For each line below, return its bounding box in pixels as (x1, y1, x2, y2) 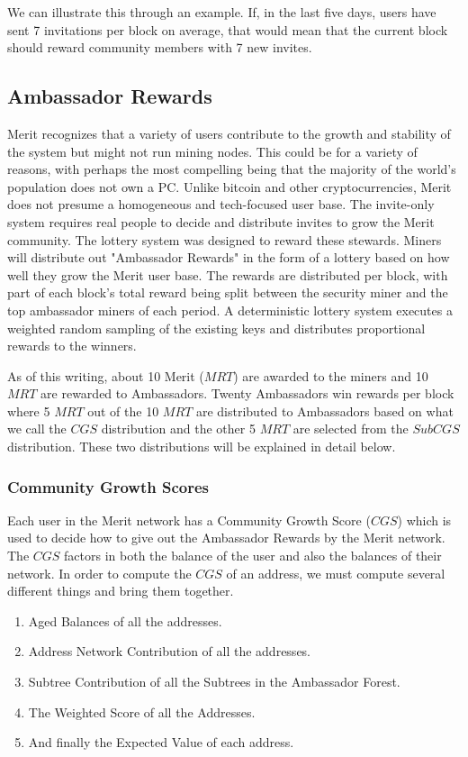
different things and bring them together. (7, 581, 234, 600)
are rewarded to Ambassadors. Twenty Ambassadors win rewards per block (40, 384, 454, 403)
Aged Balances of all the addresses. (28, 611, 222, 630)
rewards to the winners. (7, 336, 137, 355)
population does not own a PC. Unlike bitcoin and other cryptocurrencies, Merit (7, 177, 452, 196)
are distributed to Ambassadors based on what (195, 401, 454, 420)
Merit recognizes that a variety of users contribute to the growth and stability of (7, 123, 451, 142)
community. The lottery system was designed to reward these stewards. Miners (7, 230, 442, 249)
